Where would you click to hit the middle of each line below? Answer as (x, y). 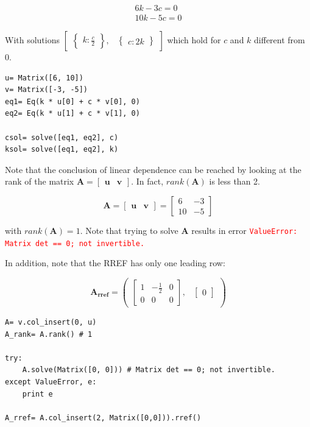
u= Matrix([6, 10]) (44, 78)
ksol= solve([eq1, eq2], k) (62, 150)
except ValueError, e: (51, 382)
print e (37, 394)
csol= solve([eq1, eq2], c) (62, 137)
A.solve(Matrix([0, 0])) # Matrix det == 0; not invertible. (149, 370)
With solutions (33, 40)
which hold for (194, 40)
